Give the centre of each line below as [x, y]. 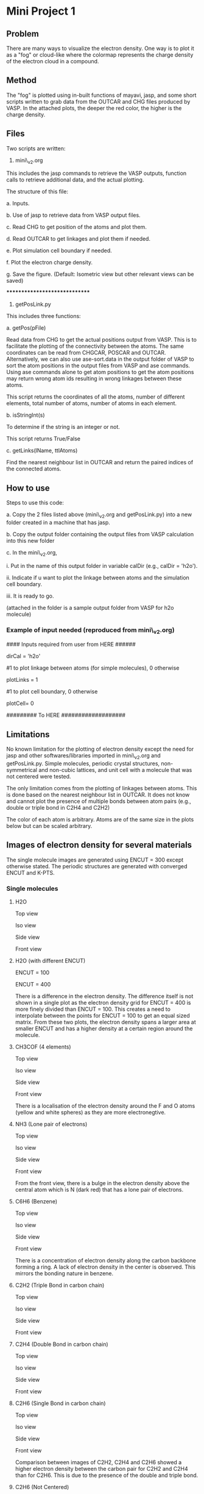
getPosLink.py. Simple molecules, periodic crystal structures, [83, 763]
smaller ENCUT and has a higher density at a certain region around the [104, 1028]
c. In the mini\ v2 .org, [32, 553]
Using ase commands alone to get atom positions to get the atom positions [100, 372]
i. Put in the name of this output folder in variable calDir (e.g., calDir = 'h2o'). [102, 565]
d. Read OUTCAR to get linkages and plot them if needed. [79, 239]
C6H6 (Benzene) [36, 1202]
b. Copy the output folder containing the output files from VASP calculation [100, 534]
